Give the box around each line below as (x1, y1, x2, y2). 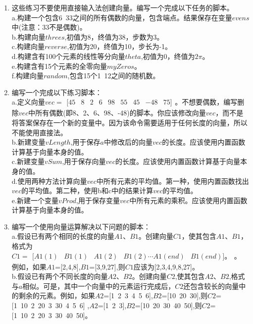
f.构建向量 (11, 70, 44, 81)
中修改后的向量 (103, 137, 152, 147)
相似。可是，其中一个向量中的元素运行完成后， (22, 280, 175, 291)
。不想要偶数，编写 (175, 97, 238, 107)
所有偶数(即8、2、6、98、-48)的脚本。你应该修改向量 (35, 108, 206, 118)
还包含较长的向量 (183, 280, 239, 291)
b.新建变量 (11, 137, 46, 147)
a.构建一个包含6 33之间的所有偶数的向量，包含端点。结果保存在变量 (11, 12, 232, 22)
